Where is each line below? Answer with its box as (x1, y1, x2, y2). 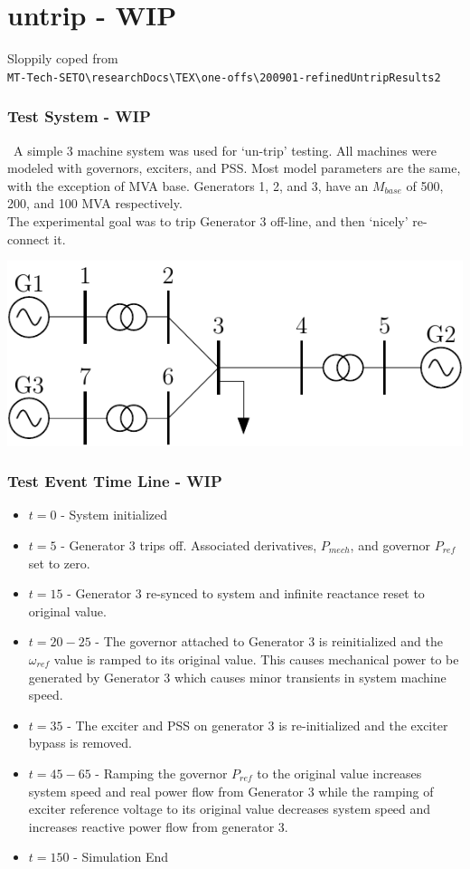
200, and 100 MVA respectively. (7, 194, 183, 213)
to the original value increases (257, 763, 422, 782)
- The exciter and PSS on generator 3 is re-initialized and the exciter (67, 715, 448, 734)
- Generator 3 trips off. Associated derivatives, (61, 536, 317, 554)
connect (7, 229, 50, 248)
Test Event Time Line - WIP (7, 470, 222, 492)
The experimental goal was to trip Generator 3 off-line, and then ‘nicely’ (7, 211, 409, 230)
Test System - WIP (7, 105, 151, 128)
